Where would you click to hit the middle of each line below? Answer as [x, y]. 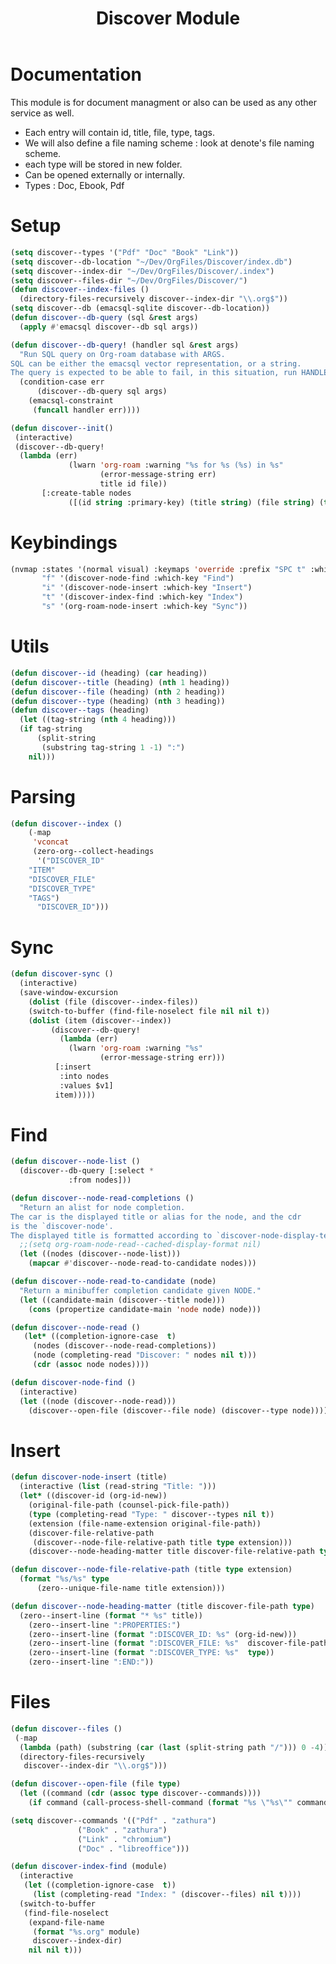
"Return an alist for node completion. [102, 1207]
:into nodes [84, 1076]
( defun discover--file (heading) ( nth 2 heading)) [118, 692]
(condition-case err [62, 382]
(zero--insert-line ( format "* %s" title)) [111, 1615]
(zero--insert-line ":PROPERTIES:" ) [105, 1625]
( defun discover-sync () [62, 974]
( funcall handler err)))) [86, 410]
